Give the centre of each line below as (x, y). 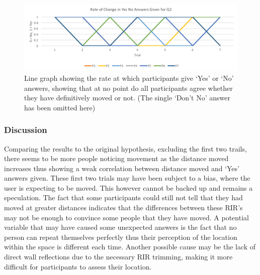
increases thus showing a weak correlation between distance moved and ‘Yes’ (122, 168)
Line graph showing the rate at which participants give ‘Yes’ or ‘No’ (129, 78)
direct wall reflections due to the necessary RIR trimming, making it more (118, 257)
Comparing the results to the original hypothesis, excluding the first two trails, (125, 148)
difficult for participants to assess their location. (78, 266)
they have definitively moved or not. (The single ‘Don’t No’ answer (127, 98)
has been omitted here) (60, 107)
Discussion (26, 130)
